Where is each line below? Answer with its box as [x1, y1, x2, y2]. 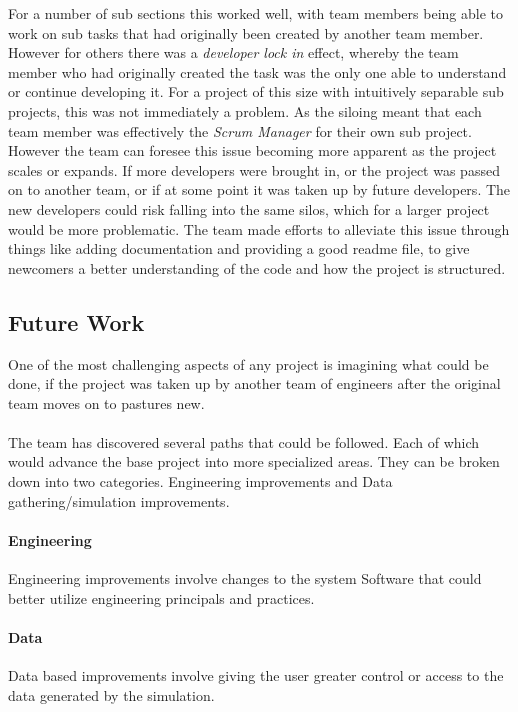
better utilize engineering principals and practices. [8, 587, 315, 608]
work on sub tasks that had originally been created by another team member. [8, 22, 484, 43]
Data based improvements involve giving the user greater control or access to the [8, 665, 504, 686]
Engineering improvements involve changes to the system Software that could [8, 568, 482, 589]
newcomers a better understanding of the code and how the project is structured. [8, 257, 506, 278]
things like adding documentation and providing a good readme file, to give [8, 238, 470, 259]
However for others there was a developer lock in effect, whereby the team [8, 42, 459, 63]
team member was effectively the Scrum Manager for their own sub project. [8, 120, 472, 141]
